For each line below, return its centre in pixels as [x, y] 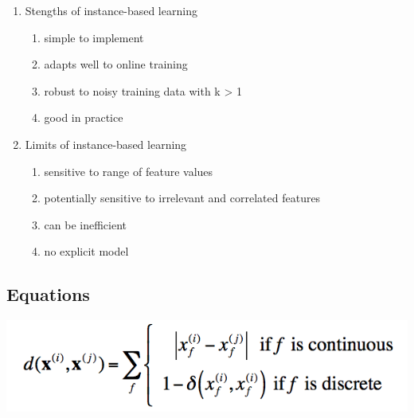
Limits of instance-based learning [106, 144]
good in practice [84, 117]
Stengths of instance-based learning [111, 10]
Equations [48, 294]
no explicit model [86, 251]
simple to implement [94, 37]
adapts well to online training [116, 64]
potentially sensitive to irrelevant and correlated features [182, 198]
